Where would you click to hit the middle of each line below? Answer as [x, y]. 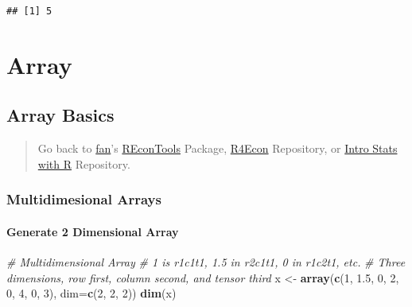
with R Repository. [84, 163]
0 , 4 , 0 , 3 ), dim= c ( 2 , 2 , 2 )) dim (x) [91, 293]
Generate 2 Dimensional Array [93, 231]
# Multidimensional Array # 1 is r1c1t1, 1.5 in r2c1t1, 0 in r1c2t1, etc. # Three [206, 262]
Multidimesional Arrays [84, 199]
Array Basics [60, 115]
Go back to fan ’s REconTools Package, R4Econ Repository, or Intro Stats [218, 148]
